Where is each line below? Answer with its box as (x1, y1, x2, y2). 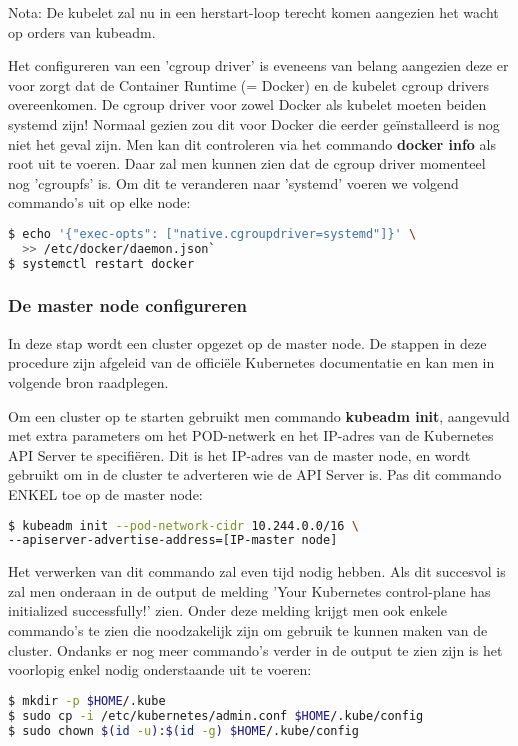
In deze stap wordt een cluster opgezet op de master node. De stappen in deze (8, 332, 487, 353)
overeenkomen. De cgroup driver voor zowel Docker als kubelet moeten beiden (8, 94, 487, 115)
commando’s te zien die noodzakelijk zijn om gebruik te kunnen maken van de (8, 620, 488, 641)
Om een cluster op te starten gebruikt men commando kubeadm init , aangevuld (8, 405, 510, 426)
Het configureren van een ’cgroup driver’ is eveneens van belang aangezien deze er (8, 55, 509, 76)
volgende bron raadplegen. (8, 371, 169, 392)
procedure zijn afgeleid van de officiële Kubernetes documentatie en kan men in (8, 352, 495, 373)
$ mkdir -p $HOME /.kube (8, 693, 166, 708)
